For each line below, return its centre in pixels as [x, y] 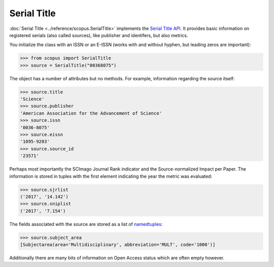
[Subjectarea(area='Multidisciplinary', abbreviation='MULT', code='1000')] [118, 245]
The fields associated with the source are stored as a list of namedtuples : [86, 224]
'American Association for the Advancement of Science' [91, 113]
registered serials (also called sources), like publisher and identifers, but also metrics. [99, 35]
